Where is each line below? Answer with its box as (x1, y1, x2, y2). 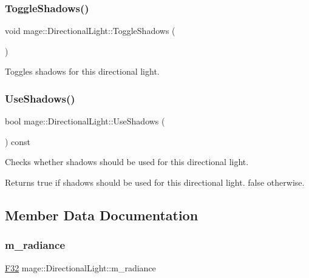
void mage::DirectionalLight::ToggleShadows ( (5, 24, 175, 37)
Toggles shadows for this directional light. (5, 65, 160, 78)
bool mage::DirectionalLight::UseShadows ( (5, 115, 165, 127)
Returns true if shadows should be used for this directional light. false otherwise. (5, 176, 305, 188)
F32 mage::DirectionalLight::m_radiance (5, 261, 156, 274)
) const (5, 135, 31, 147)
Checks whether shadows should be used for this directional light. (5, 155, 249, 168)
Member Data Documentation (5, 205, 199, 224)
